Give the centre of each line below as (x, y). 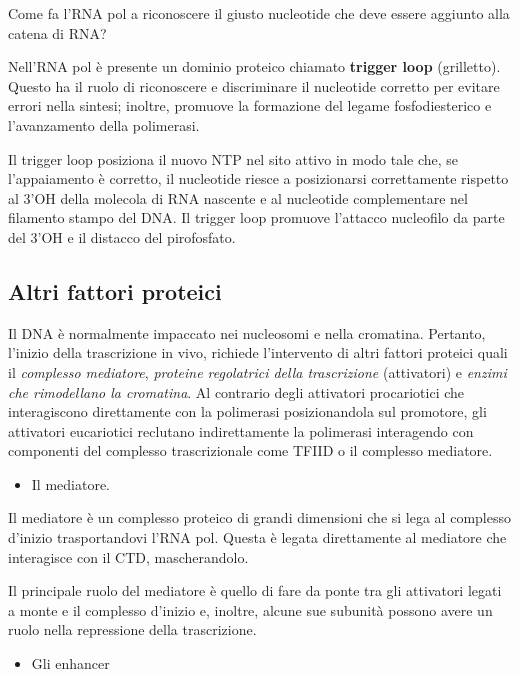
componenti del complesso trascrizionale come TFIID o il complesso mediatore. (250, 450)
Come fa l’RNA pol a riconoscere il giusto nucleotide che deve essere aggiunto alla (259, 13)
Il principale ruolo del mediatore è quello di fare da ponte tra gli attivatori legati (255, 590)
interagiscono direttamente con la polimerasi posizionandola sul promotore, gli (247, 411)
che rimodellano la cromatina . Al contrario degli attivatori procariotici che (236, 391)
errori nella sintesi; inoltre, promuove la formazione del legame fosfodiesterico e (250, 105)
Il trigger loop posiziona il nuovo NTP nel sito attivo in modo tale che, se (233, 158)
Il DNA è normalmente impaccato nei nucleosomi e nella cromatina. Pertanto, (247, 332)
